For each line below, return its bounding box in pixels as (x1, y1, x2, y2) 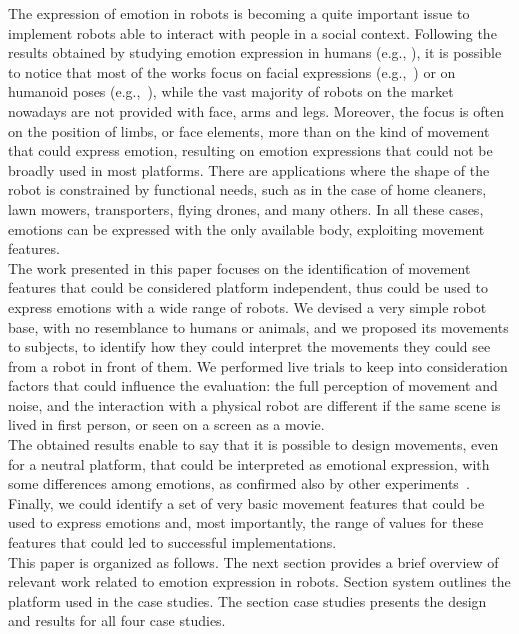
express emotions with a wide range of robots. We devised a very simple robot (8, 296, 487, 317)
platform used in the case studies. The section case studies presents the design (8, 590, 487, 611)
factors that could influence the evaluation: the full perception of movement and (8, 375, 498, 396)
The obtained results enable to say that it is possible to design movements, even (8, 434, 499, 455)
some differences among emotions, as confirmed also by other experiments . (8, 473, 470, 494)
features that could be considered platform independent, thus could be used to (8, 277, 488, 298)
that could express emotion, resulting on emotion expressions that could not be (8, 140, 493, 161)
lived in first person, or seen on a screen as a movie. (8, 414, 325, 435)
